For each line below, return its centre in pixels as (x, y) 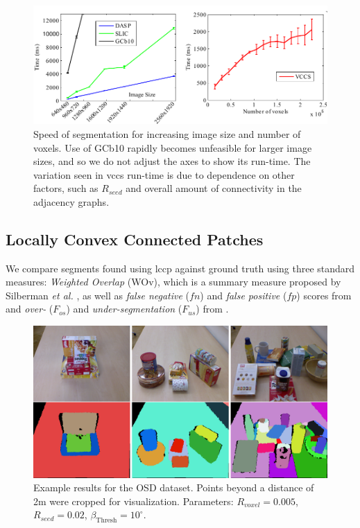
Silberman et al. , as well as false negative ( (98, 295)
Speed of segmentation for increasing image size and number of (167, 133)
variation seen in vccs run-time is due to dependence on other (164, 174)
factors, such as (66, 188)
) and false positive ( (243, 295)
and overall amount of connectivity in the (214, 188)
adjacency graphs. (71, 201)
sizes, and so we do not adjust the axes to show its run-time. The (172, 161)
